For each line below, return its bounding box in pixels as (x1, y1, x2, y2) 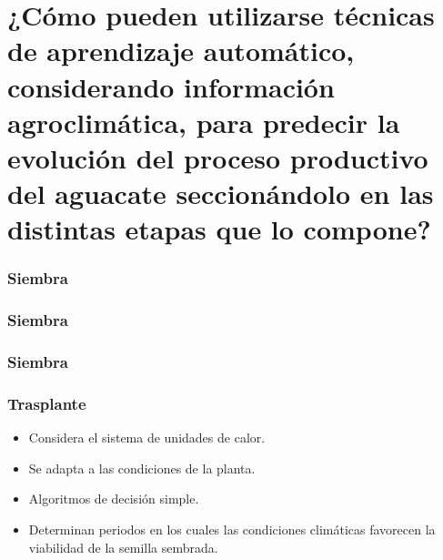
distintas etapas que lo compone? (7, 210, 431, 248)
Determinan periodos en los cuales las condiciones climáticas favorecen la (28, 520, 436, 539)
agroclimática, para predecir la (7, 103, 400, 140)
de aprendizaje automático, (7, 32, 355, 69)
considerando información (7, 67, 335, 105)
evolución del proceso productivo (7, 138, 428, 176)
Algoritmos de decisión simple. (28, 489, 199, 508)
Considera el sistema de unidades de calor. (28, 428, 266, 447)
